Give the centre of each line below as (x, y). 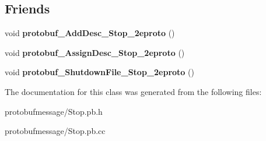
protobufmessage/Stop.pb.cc (55, 131)
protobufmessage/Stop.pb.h (54, 111)
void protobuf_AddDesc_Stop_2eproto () (90, 33)
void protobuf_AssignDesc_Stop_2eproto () (95, 52)
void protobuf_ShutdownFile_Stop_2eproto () (99, 72)
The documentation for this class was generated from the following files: (133, 91)
